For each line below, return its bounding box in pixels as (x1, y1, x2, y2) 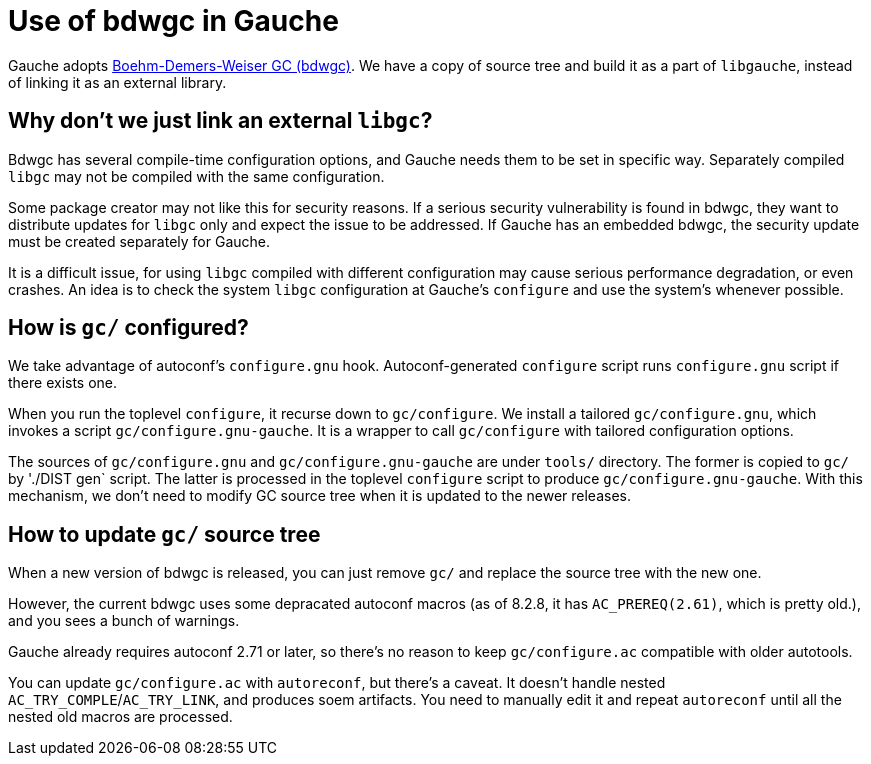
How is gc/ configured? (8, 315, 249, 341)
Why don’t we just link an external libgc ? (8, 108, 433, 134)
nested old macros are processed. (8, 708, 233, 726)
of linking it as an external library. (8, 73, 227, 91)
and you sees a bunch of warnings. (8, 612, 240, 630)
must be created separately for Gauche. (8, 232, 270, 250)
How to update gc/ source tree (8, 521, 321, 547)
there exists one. (8, 374, 118, 392)
